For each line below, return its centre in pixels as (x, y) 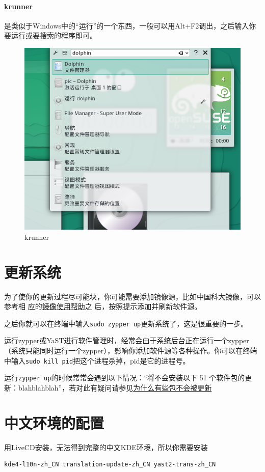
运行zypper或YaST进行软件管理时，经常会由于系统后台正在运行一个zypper (127, 340)
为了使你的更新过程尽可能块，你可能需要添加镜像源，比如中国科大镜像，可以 (132, 296)
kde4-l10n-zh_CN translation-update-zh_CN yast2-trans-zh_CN (110, 465)
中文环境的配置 (54, 422)
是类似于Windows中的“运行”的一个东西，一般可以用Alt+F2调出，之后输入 (127, 25)
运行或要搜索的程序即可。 (54, 35)
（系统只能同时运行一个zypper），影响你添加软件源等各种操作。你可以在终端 (131, 351)
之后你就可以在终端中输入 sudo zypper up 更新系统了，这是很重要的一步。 (126, 323)
